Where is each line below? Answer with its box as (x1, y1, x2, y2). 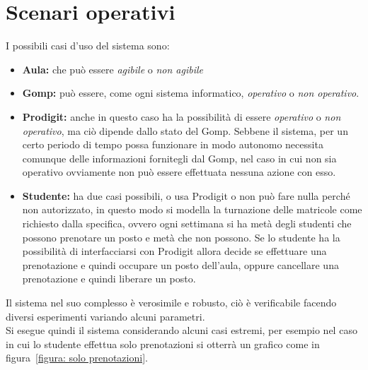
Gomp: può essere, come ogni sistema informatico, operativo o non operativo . (22, 85, 360, 100)
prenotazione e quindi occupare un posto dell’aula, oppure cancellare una (22, 257, 339, 272)
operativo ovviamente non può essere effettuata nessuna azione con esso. (22, 165, 336, 179)
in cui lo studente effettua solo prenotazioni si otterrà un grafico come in (6, 336, 320, 351)
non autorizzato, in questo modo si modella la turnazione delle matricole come (22, 202, 362, 217)
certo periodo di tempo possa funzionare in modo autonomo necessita (22, 137, 323, 152)
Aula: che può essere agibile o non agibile (22, 61, 203, 76)
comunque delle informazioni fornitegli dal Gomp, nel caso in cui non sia (22, 150, 337, 165)
